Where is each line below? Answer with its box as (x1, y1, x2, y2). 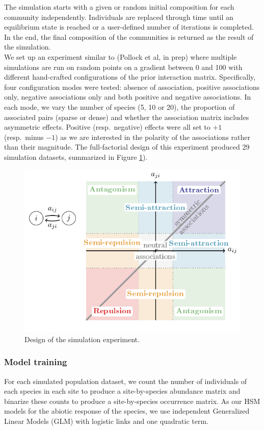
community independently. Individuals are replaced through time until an (4, 11, 233, 22)
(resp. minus (4, 131, 44, 142)
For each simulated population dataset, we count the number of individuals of (4, 375, 247, 386)
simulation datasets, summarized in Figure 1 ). (4, 151, 148, 162)
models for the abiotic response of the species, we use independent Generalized (4, 405, 250, 416)
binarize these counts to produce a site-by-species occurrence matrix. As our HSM (4, 395, 260, 406)
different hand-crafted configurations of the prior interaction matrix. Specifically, (4, 71, 256, 82)
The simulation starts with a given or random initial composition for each (4, 2, 234, 12)
